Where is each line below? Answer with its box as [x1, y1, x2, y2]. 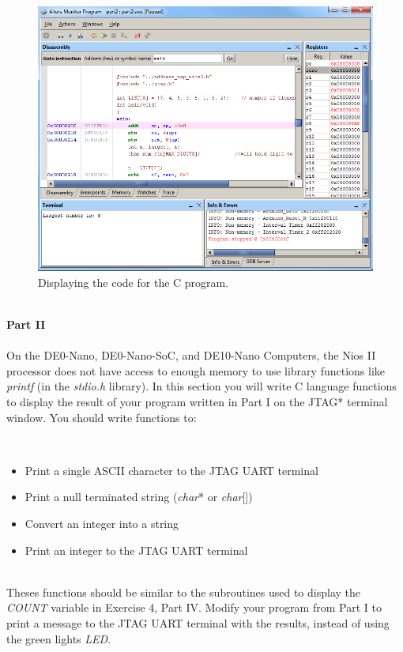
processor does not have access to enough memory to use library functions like [6, 362, 386, 379]
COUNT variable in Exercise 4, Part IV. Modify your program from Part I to [6, 599, 382, 616]
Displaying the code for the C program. [38, 273, 229, 290]
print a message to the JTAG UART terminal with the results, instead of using [6, 615, 390, 631]
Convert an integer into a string [24, 515, 179, 532]
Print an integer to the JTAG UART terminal [24, 541, 248, 558]
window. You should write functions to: [6, 409, 197, 425]
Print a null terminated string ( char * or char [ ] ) [24, 488, 253, 505]
